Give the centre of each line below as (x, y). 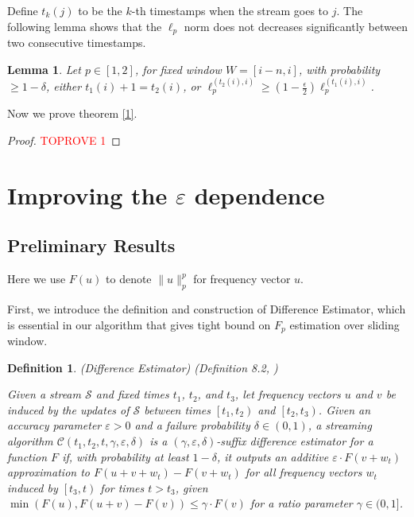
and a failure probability (192, 425)
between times (178, 409)
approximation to (48, 472)
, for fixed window (178, 69)
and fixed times (132, 394)
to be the (100, 10)
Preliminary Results (91, 245)
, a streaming (340, 425)
